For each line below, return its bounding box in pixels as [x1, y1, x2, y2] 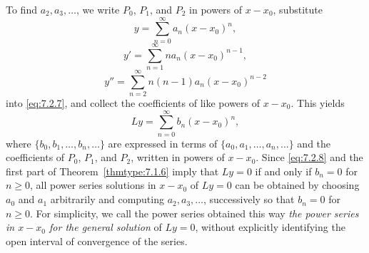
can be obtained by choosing [235, 177, 360, 192]
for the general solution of [49, 220, 162, 234]
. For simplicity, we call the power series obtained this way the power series [30, 205, 359, 220]
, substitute [273, 2, 323, 16]
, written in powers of [131, 150, 225, 165]
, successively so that [203, 192, 295, 207]
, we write [76, 2, 120, 16]
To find [6, 2, 37, 16]
